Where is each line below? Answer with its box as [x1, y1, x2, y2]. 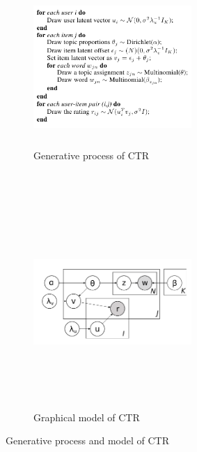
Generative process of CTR [33, 148, 150, 163]
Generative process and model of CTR [6, 433, 170, 448]
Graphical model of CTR [33, 409, 140, 424]
